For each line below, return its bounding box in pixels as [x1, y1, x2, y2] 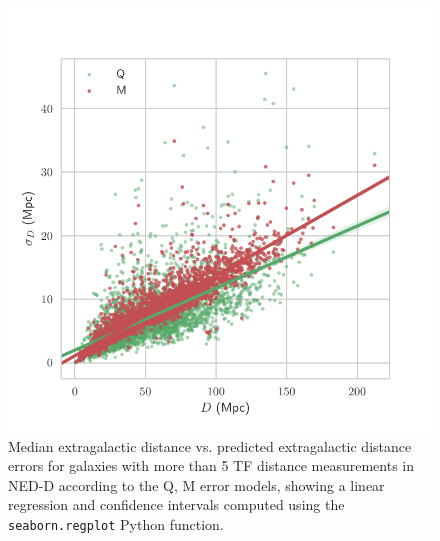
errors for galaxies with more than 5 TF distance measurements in [8, 455, 414, 476]
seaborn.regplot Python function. [8, 513, 224, 534]
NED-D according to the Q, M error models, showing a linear [8, 474, 385, 495]
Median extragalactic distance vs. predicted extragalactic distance [8, 435, 412, 456]
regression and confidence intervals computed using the [8, 494, 345, 515]
